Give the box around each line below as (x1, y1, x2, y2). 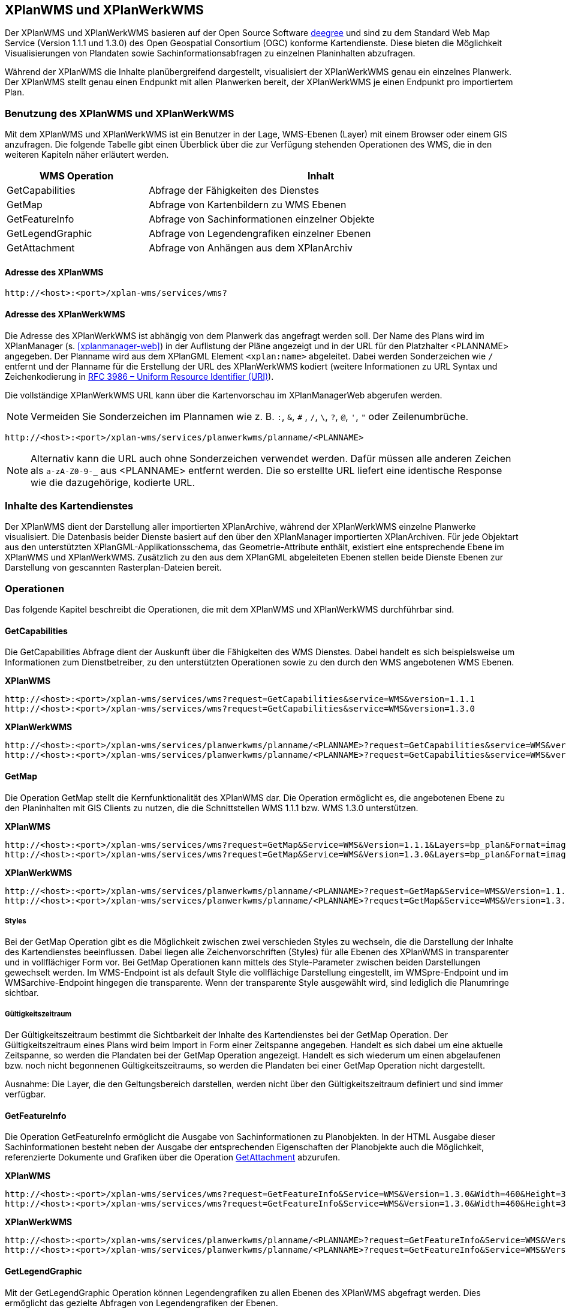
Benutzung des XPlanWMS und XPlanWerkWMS (5, 107, 234, 119)
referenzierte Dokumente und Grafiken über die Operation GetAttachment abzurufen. (5, 1152, 341, 1163)
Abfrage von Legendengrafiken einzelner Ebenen (149, 227, 371, 240)
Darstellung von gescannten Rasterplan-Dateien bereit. (5, 562, 222, 573)
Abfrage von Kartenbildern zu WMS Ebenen (149, 199, 347, 211)
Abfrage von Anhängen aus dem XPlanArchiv (149, 242, 353, 254)
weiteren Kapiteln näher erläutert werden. (5, 149, 169, 160)
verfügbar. (5, 1089, 46, 1100)
